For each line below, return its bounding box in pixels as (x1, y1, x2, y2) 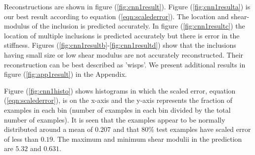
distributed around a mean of (4, 124, 93, 134)
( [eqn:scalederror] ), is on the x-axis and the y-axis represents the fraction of (4, 95, 232, 105)
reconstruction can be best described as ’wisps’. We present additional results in (4, 59, 246, 69)
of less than (4, 133, 39, 144)
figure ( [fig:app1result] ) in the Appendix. (4, 69, 127, 79)
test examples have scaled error (156, 124, 251, 134)
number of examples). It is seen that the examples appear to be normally (4, 114, 225, 124)
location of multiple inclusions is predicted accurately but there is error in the (4, 30, 240, 40)
